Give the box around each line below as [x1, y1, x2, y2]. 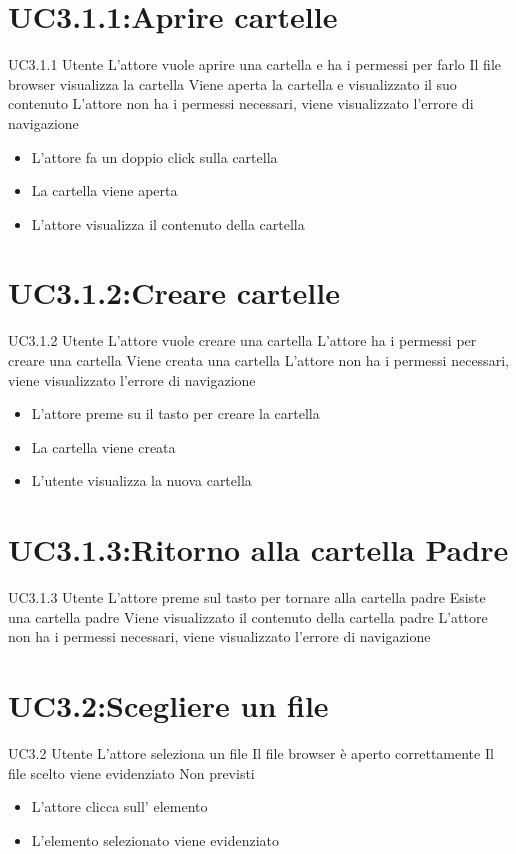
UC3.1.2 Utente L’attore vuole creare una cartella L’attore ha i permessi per [8, 330, 477, 351]
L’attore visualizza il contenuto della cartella [31, 213, 305, 234]
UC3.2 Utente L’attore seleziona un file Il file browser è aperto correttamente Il [8, 743, 494, 763]
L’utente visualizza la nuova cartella [31, 470, 252, 491]
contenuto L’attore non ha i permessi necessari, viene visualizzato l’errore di [8, 93, 474, 114]
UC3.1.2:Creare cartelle [8, 272, 340, 313]
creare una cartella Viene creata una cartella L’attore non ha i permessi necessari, [8, 350, 509, 370]
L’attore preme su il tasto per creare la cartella [31, 403, 320, 424]
